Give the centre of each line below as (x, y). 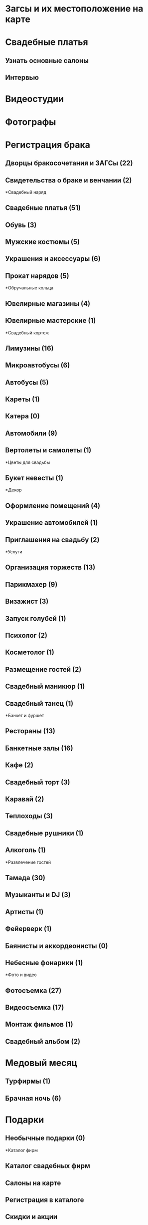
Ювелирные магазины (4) (48, 304)
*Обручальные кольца (29, 288)
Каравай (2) (25, 799)
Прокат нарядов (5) (37, 276)
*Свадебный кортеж (27, 332)
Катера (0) (22, 416)
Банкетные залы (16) (39, 748)
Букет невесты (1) (34, 478)
